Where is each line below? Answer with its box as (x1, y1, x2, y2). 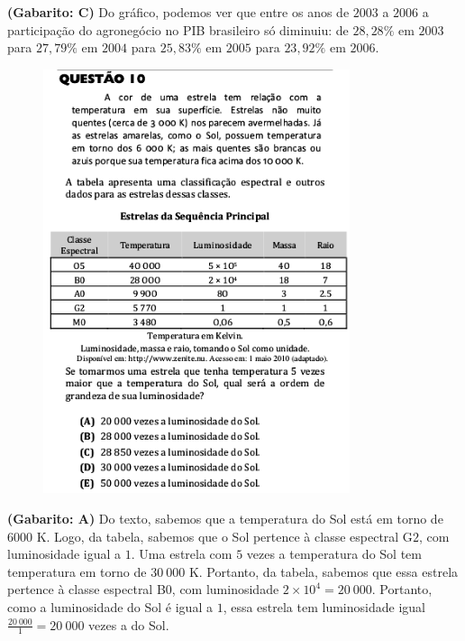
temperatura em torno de (7, 562, 147, 581)
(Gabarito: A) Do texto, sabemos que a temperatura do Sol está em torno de (7, 509, 443, 528)
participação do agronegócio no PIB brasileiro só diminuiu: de (7, 20, 349, 39)
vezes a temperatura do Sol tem (246, 544, 422, 563)
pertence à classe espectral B (7, 580, 166, 599)
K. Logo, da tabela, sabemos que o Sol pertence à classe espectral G (36, 526, 413, 545)
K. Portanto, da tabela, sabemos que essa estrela (188, 562, 459, 581)
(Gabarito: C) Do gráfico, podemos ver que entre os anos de (7, 3, 350, 21)
